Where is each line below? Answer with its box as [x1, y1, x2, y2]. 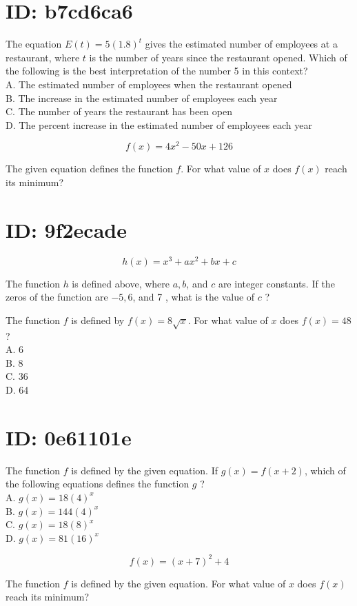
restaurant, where [6, 50, 80, 64]
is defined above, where [72, 276, 170, 290]
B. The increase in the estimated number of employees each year [6, 90, 278, 105]
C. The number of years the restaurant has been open [6, 104, 232, 119]
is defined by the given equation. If [71, 463, 218, 477]
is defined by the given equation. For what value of [71, 576, 286, 590]
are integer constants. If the [218, 276, 335, 290]
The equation [6, 37, 62, 51]
